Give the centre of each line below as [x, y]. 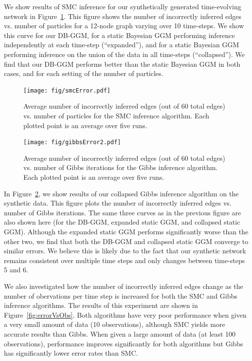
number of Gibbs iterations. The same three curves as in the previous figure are [123, 212]
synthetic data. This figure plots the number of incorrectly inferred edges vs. [118, 203]
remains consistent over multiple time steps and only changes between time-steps [125, 260]
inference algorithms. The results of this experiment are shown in [101, 305]
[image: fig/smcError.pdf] [67, 90]
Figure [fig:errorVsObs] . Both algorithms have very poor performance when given [125, 314]
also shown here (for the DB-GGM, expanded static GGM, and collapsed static [122, 222]
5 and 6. [16, 270]
